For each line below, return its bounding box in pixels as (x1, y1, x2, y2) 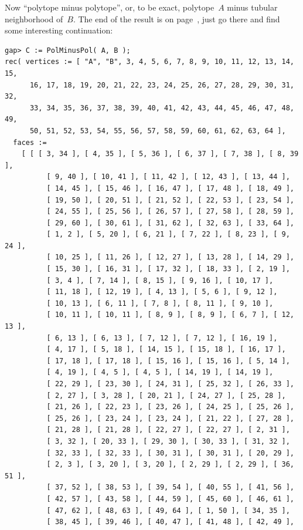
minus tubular (227, 1, 278, 13)
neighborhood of (5, 12, 63, 25)
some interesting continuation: (5, 24, 113, 36)
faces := (13, 138, 47, 147)
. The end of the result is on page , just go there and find (73, 12, 280, 25)
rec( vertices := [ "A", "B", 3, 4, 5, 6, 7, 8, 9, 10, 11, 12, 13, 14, (5, 58, 294, 66)
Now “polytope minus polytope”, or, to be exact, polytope (5, 1, 215, 13)
